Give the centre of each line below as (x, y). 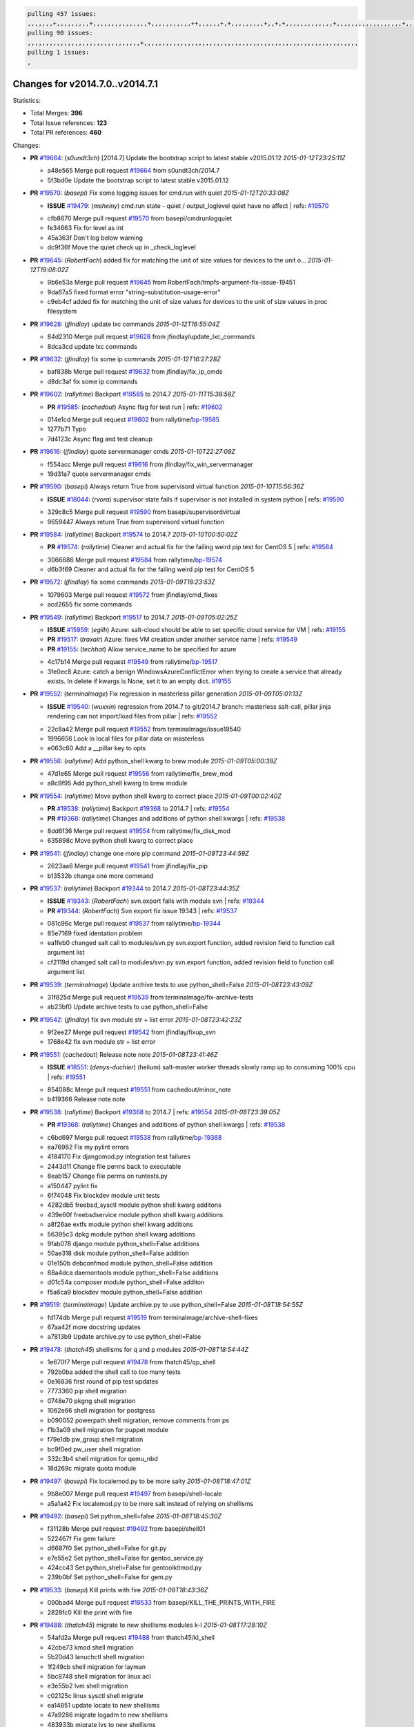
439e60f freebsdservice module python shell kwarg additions (135, 1214)
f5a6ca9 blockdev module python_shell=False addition (125, 1292)
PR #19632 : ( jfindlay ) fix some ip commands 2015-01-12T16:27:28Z (125, 359)
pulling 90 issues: (60, 33)
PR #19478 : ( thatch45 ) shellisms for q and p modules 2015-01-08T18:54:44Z (139, 1349)
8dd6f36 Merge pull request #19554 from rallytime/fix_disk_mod (139, 831)
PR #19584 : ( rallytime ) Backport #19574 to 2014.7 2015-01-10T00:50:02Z (134, 534)
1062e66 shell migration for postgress (101, 1411)
